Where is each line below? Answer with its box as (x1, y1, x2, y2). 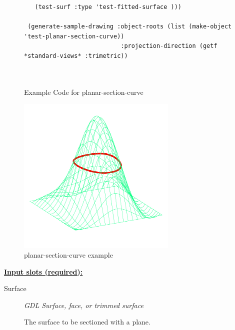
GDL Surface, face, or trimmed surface (24, 300, 143, 310)
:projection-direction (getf (120, 42, 217, 50)
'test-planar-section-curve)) (24, 32, 124, 40)
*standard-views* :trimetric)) (24, 52, 128, 59)
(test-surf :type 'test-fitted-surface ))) (34, 3, 181, 10)
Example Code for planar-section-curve (24, 86, 143, 97)
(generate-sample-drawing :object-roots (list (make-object (27, 23, 232, 30)
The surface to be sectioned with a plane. (24, 317, 150, 327)
